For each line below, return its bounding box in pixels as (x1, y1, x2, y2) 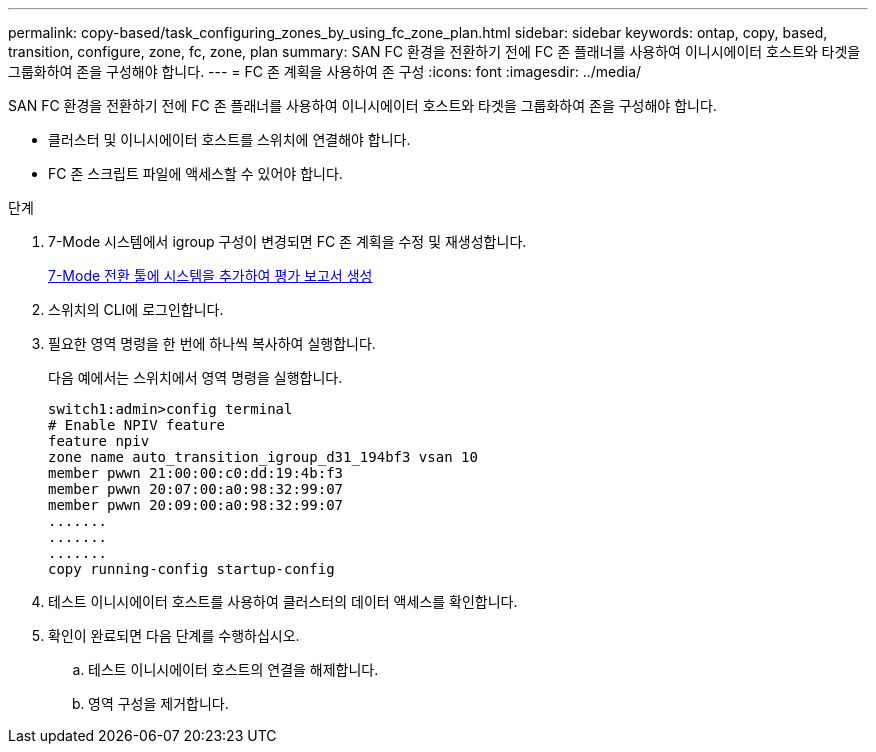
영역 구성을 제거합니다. (88, 695, 229, 712)
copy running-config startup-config (48, 561, 335, 577)
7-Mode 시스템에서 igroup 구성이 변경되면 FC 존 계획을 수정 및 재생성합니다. (48, 233, 527, 250)
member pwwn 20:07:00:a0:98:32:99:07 (48, 481, 344, 497)
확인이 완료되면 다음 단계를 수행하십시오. (48, 627, 300, 644)
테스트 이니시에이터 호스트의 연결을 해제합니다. (88, 661, 379, 678)
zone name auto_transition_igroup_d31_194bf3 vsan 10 (48, 449, 478, 465)
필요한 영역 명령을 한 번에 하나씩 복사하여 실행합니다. (48, 335, 376, 352)
